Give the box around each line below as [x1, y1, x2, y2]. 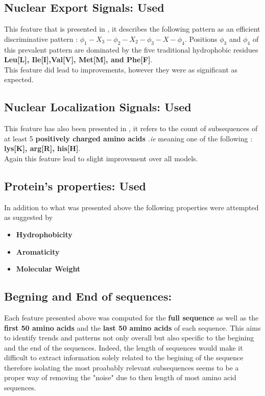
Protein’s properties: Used [4, 178, 146, 193]
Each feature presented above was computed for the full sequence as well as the [4, 312, 259, 323]
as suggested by [4, 212, 53, 222]
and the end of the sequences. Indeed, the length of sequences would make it [4, 342, 243, 353]
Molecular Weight [16, 263, 81, 274]
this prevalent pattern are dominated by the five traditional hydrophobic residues [4, 44, 258, 55]
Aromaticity [16, 246, 60, 257]
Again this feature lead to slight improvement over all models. [4, 153, 198, 163]
